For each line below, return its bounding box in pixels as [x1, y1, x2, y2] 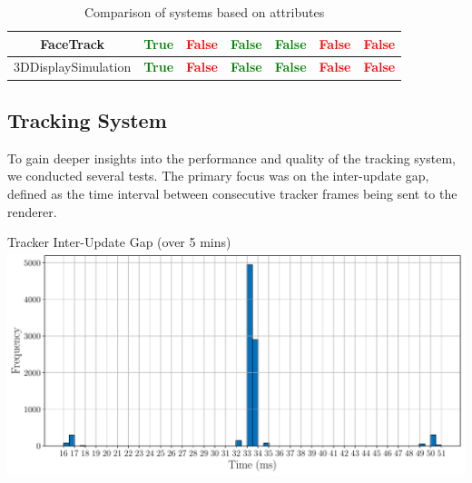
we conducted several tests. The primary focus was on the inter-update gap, [7, 166, 429, 185]
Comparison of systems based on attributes [84, 3, 325, 21]
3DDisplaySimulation [14, 57, 132, 76]
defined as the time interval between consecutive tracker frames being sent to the [7, 183, 457, 202]
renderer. [7, 202, 57, 221]
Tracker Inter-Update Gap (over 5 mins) [7, 232, 231, 251]
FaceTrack [40, 34, 104, 53]
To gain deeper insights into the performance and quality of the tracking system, [7, 148, 456, 167]
